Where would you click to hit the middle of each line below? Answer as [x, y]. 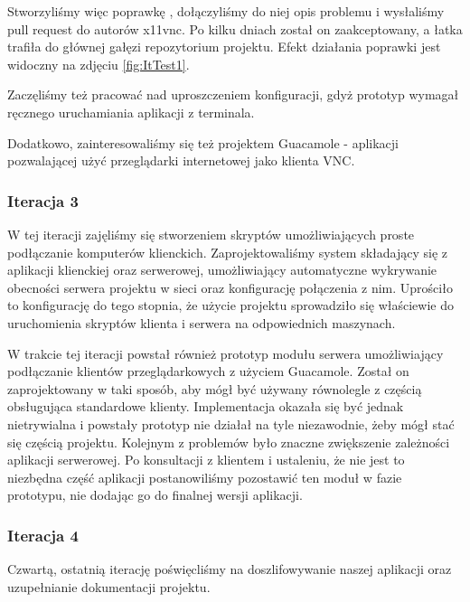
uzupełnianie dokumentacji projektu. [109, 586]
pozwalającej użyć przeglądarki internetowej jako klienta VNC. [181, 160]
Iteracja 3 [43, 200]
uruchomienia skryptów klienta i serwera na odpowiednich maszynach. [202, 322]
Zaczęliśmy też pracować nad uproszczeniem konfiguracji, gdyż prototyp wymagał [233, 94]
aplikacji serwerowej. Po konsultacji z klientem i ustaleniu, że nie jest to [206, 460]
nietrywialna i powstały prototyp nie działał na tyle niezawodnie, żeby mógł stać [231, 423]
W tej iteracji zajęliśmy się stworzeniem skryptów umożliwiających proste [211, 234]
